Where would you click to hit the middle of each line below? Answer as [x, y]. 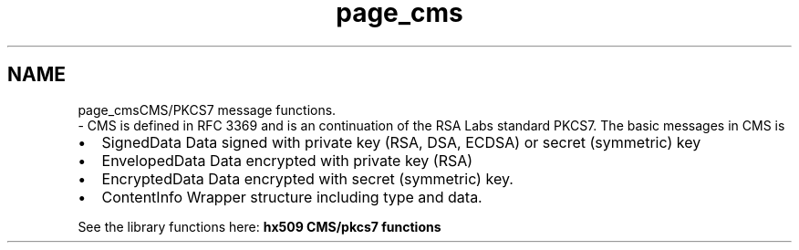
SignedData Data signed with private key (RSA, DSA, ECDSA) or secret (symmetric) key [401, 142]
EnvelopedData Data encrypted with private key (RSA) [287, 160]
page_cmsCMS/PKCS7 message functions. [207, 109]
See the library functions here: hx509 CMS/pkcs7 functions [259, 226]
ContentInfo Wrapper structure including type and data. [292, 197]
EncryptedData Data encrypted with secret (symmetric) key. [307, 178]
